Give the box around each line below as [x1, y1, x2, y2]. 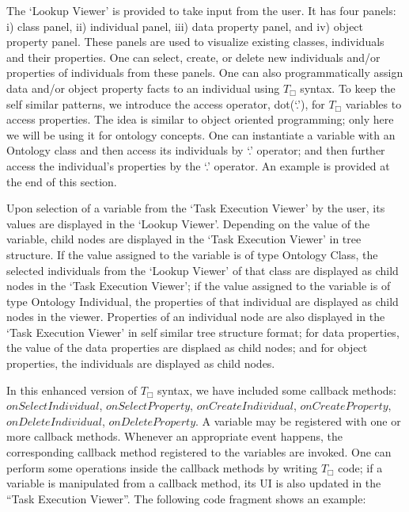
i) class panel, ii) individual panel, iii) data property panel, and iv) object [6, 17, 364, 34]
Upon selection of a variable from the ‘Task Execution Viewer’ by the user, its [6, 200, 385, 216]
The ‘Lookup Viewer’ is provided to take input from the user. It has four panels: [6, 2, 396, 18]
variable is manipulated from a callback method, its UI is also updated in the [6, 475, 381, 491]
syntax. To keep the [300, 79, 396, 96]
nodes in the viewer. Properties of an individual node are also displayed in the [6, 308, 385, 325]
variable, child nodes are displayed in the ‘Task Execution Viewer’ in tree [6, 231, 362, 247]
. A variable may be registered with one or [195, 412, 401, 429]
